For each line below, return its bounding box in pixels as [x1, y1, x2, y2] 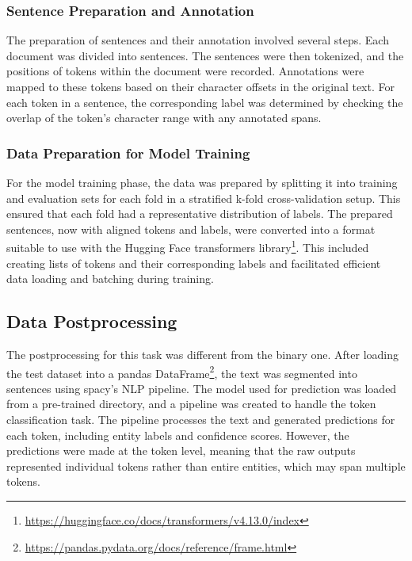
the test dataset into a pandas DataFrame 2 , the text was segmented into [6, 362, 357, 381]
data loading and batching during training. [6, 270, 214, 287]
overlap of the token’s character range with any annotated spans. [6, 109, 322, 126]
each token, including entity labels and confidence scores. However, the [6, 426, 349, 443]
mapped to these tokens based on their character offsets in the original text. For [6, 78, 395, 94]
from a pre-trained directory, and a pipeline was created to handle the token [6, 395, 376, 412]
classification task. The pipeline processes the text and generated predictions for [6, 411, 395, 428]
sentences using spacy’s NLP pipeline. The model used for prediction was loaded [6, 380, 397, 396]
